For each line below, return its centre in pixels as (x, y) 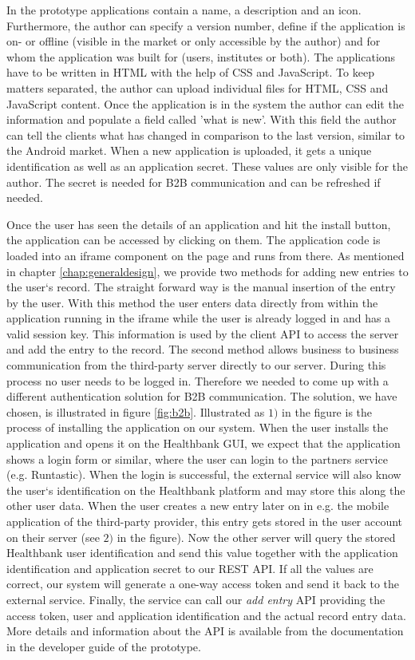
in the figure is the (327, 411)
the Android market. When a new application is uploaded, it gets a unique (189, 150)
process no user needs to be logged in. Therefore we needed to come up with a (198, 380)
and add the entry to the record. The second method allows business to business (203, 349)
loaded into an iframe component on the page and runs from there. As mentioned (206, 255)
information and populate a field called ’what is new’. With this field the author (202, 119)
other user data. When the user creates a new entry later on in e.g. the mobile (198, 506)
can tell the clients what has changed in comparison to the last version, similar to (206, 134)
